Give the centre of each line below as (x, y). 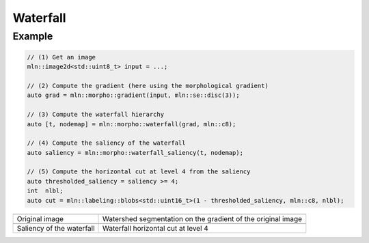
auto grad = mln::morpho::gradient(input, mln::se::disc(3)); (133, 95)
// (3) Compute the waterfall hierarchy (95, 115)
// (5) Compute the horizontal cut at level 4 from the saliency (139, 172)
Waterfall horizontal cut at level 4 (155, 228)
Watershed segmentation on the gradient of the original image (203, 218)
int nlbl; (45, 191)
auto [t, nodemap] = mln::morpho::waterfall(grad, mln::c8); (132, 124)
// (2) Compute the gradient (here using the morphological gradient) (148, 86)
